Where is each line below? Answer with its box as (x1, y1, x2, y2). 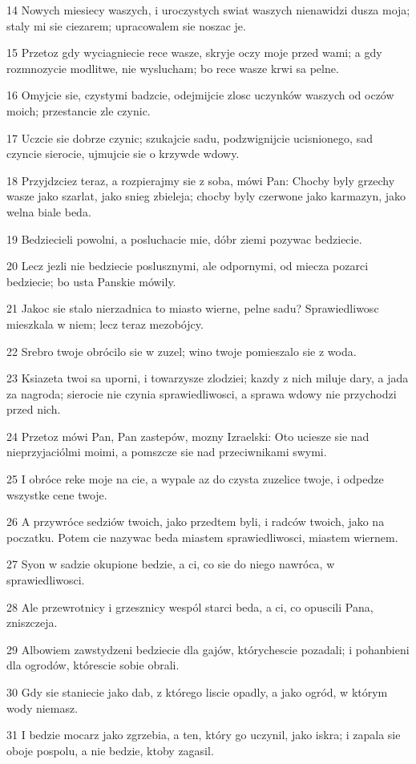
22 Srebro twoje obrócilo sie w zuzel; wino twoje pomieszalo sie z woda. (6, 342, 357, 359)
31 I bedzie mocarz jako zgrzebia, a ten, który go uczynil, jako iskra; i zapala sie (6, 726, 401, 743)
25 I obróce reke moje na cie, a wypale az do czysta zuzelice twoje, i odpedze (6, 471, 384, 487)
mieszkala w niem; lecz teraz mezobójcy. (6, 315, 204, 332)
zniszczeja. (6, 614, 58, 631)
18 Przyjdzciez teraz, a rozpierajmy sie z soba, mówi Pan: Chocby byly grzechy (6, 172, 395, 188)
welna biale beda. (6, 203, 91, 220)
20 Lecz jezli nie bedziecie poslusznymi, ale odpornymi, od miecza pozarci (6, 257, 369, 274)
